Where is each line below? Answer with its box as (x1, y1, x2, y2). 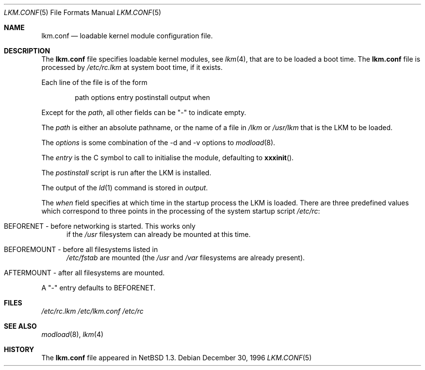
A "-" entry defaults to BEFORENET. (41, 284, 156, 292)
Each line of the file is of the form (41, 78, 147, 86)
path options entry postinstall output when (75, 93, 210, 101)
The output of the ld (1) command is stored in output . (41, 184, 208, 192)
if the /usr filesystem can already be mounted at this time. (66, 230, 251, 238)
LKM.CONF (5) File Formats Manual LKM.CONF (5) (4, 8, 162, 17)
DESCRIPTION (4, 47, 50, 55)
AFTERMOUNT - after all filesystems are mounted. (4, 269, 165, 277)
